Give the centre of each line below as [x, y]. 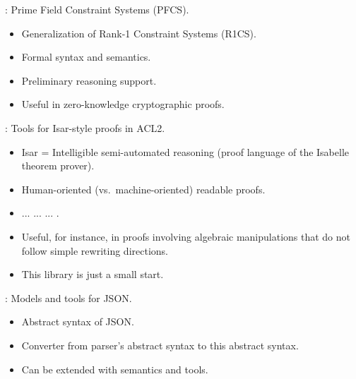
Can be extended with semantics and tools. [115, 369]
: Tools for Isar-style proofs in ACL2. [85, 127]
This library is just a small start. [93, 274]
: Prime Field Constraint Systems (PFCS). [97, 9]
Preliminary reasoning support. [89, 80]
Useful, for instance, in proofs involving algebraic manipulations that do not [186, 236]
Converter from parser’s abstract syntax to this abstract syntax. [160, 345]
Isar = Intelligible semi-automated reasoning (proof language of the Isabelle [185, 151]
